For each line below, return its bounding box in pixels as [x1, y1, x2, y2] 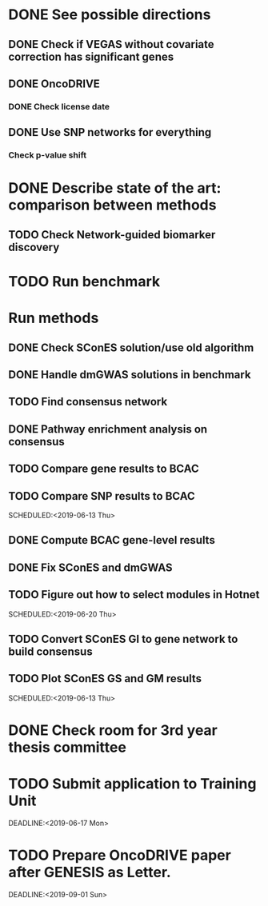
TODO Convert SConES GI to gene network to [8, 632, 238, 645]
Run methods [8, 309, 99, 327]
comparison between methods [8, 196, 217, 214]
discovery [8, 240, 60, 253]
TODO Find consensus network [8, 395, 168, 409]
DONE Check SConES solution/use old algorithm [8, 341, 254, 354]
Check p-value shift [8, 150, 87, 161]
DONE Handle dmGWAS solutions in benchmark [8, 368, 251, 381]
